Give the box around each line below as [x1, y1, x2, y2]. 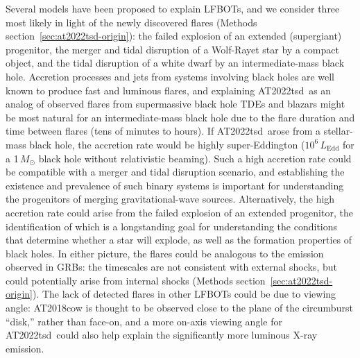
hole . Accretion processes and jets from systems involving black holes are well [6, 69, 334, 83]
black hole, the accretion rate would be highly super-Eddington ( [29, 137, 305, 151]
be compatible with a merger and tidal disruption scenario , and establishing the [6, 164, 345, 179]
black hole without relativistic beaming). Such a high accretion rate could [38, 151, 352, 165]
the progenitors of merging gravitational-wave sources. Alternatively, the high [6, 191, 335, 206]
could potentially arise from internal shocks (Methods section [6, 273, 266, 287]
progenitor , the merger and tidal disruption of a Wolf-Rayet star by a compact [6, 42, 339, 56]
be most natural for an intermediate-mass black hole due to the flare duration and [6, 110, 355, 124]
